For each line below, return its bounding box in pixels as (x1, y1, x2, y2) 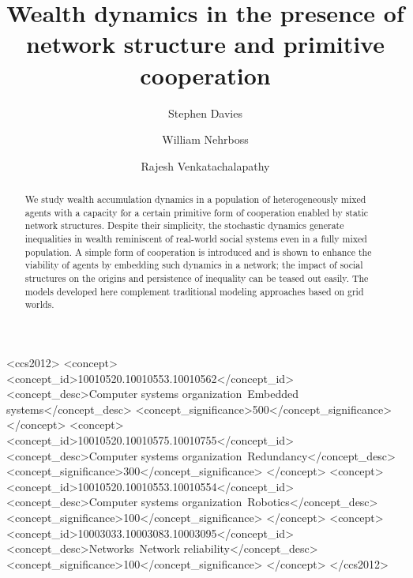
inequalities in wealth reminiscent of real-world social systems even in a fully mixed (24, 232, 367, 246)
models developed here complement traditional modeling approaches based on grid (24, 284, 364, 298)
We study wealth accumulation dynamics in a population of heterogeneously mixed (24, 193, 366, 206)
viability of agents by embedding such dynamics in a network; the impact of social (24, 258, 363, 272)
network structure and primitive (26, 28, 385, 60)
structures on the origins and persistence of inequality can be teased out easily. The (24, 272, 369, 285)
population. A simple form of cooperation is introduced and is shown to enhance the (24, 245, 372, 258)
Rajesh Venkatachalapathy (141, 157, 270, 174)
